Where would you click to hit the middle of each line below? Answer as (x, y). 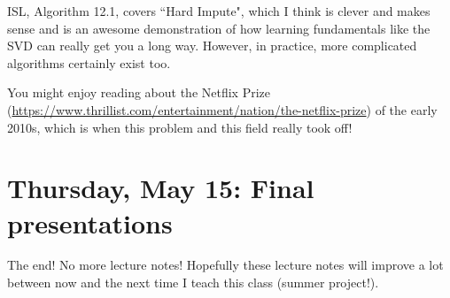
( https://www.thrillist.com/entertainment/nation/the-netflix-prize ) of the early (222, 109)
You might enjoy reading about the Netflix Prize (139, 92)
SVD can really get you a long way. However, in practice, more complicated (212, 46)
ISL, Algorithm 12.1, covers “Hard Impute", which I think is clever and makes (219, 11)
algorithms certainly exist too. (89, 62)
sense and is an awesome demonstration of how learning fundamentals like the (219, 28)
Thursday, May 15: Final (161, 188)
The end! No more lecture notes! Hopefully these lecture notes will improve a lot (225, 265)
